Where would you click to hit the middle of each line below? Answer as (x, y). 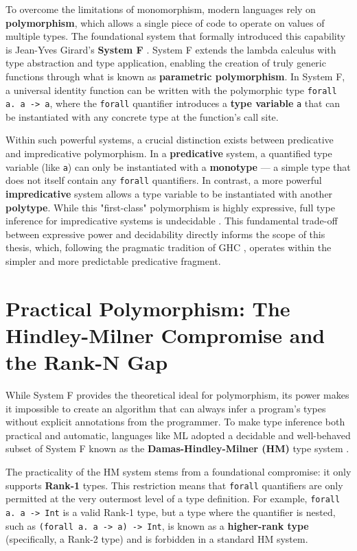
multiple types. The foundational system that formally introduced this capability (176, 36)
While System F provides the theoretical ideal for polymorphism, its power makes (177, 395)
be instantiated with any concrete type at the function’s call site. (142, 116)
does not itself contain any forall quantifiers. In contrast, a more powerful (164, 180)
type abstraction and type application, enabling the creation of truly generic (166, 63)
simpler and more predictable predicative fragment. (113, 260)
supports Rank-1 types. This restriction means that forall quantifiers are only (174, 485)
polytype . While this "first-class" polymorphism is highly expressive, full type (170, 207)
